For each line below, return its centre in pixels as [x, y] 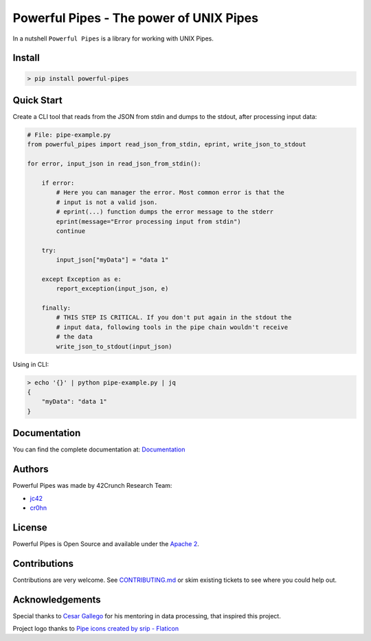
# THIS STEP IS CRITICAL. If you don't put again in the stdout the [174, 317]
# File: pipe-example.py [69, 135]
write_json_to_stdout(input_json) [114, 346]
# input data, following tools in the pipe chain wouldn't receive [172, 327]
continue [71, 231]
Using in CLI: [31, 364]
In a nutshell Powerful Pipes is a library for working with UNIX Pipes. [113, 38]
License [30, 527]
